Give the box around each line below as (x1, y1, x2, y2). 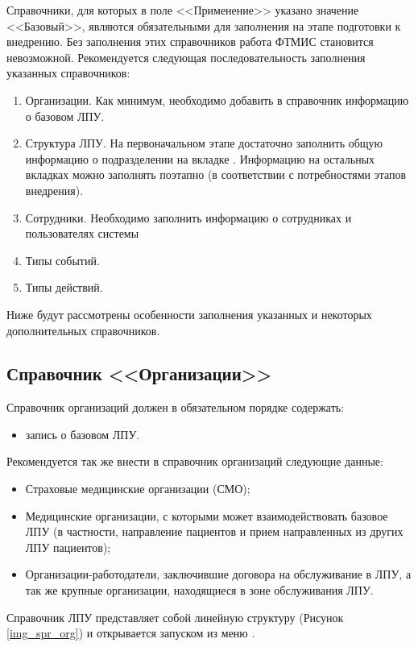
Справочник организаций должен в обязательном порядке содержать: (6, 399, 345, 416)
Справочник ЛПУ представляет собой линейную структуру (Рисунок (6, 608, 344, 625)
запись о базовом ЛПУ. (25, 425, 140, 442)
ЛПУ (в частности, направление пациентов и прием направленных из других (25, 523, 404, 540)
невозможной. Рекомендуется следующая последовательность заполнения (6, 48, 366, 65)
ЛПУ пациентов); (25, 538, 111, 555)
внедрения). (25, 181, 84, 198)
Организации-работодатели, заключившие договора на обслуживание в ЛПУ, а (25, 566, 412, 583)
